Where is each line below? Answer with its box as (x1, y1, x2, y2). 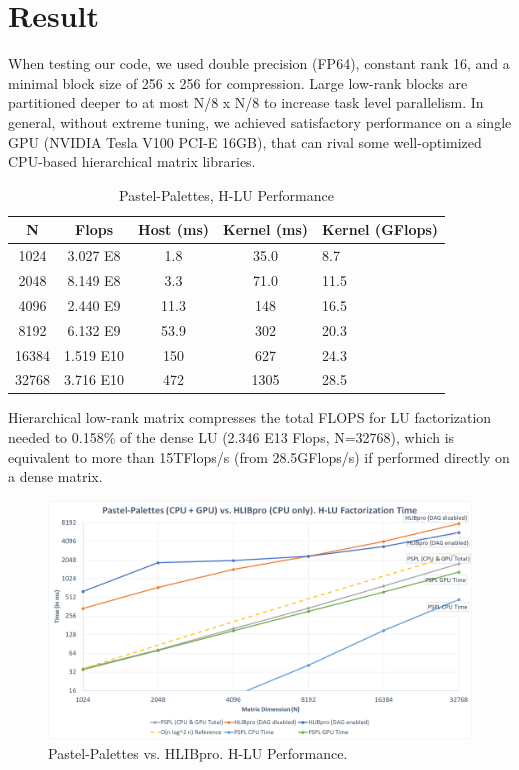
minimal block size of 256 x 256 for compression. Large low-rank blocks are (8, 72, 468, 93)
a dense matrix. (8, 466, 103, 487)
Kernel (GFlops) (322, 219, 438, 240)
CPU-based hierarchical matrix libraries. (8, 151, 256, 172)
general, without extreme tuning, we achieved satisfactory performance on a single (8, 111, 512, 132)
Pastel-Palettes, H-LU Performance (119, 184, 334, 205)
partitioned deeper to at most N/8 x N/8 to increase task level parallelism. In (8, 92, 484, 113)
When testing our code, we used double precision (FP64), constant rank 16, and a (8, 53, 510, 74)
